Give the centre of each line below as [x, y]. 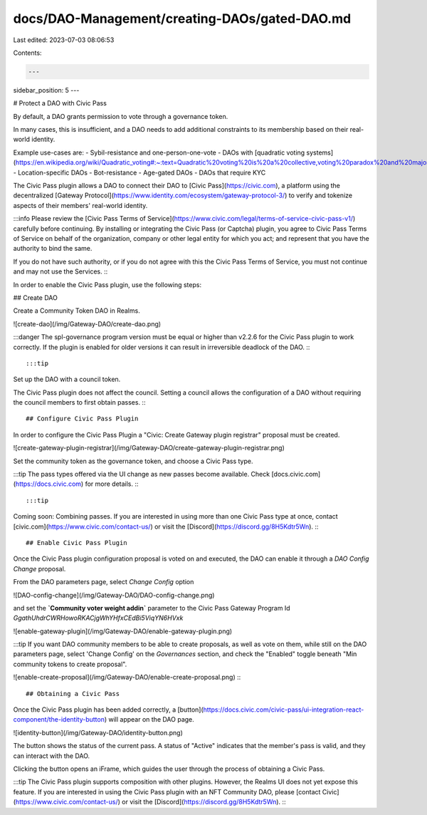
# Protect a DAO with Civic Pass [60, 103]
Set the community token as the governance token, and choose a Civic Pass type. [133, 461]
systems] [320, 152]
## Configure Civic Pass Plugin [82, 419]
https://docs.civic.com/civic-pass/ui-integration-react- [284, 710]
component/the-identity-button [59, 720]
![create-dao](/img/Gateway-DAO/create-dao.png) [87, 323]
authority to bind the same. [53, 249]
